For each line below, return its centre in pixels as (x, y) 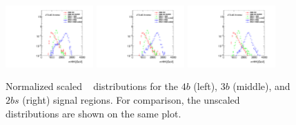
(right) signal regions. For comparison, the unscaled (131, 100)
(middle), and (262, 86)
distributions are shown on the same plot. (93, 113)
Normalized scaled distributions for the (92, 86)
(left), (205, 86)
